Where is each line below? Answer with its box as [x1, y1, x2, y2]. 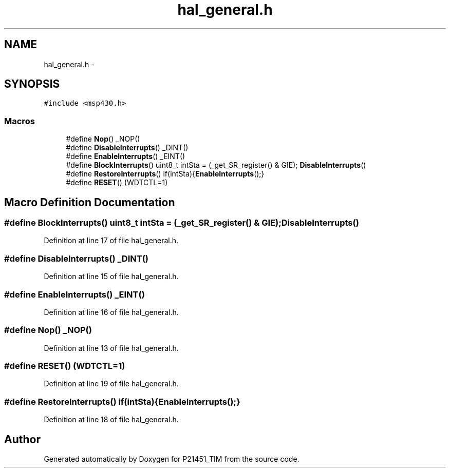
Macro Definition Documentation [4, 195, 175, 209]
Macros [4, 115, 35, 126]
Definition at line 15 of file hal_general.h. [44, 272, 179, 281]
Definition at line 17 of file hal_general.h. [44, 236, 179, 245]
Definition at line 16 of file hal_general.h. [44, 307, 179, 317]
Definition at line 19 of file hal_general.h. [44, 379, 179, 388]
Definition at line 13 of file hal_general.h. [44, 343, 179, 352]
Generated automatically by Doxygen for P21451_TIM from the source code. [44, 455, 299, 463]
